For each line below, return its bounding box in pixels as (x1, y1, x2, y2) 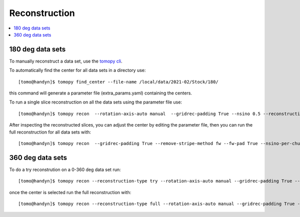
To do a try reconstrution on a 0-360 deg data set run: (9, 166, 121, 172)
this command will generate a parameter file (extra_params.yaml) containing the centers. (9, 90, 192, 96)
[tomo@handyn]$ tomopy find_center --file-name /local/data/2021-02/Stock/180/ (18, 79, 218, 84)
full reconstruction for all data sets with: (9, 129, 91, 135)
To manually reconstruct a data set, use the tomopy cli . (9, 58, 122, 64)
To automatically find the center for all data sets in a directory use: (9, 67, 146, 73)
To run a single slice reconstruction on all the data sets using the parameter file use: (9, 99, 182, 105)
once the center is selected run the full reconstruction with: (9, 189, 131, 195)
